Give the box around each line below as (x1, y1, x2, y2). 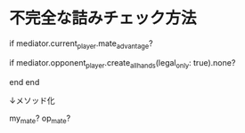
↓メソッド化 (9, 95, 55, 106)
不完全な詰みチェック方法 (9, 8, 198, 28)
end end (9, 76, 40, 87)
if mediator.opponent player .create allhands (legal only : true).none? (9, 57, 236, 70)
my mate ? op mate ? (9, 113, 71, 125)
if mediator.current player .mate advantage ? (9, 37, 153, 51)
